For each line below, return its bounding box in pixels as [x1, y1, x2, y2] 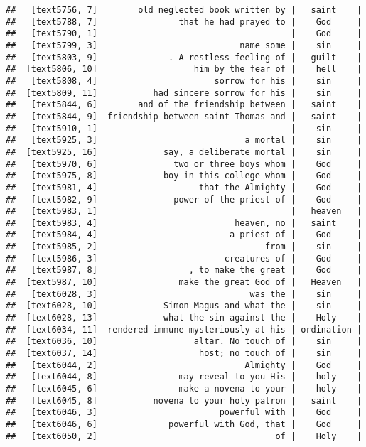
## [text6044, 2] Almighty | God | [6, 360, 362, 370]
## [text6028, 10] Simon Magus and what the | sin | [6, 301, 362, 311]
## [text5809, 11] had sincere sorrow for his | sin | [6, 87, 362, 98]
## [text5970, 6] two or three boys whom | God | [6, 158, 362, 169]
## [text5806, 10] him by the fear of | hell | [6, 64, 362, 75]
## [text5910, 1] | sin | [6, 123, 362, 134]
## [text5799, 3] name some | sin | [6, 40, 362, 50]
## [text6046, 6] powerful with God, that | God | [6, 419, 362, 429]
